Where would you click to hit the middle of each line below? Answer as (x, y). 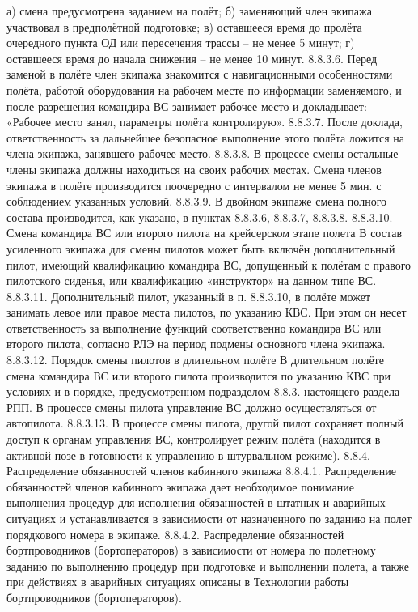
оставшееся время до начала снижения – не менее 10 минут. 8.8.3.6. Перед (192, 58)
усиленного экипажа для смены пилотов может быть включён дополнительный (201, 248)
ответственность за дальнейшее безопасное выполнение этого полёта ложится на (205, 137)
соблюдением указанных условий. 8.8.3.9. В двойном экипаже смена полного (197, 201)
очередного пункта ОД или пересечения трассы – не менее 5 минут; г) (181, 42)
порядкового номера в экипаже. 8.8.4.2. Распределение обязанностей (175, 534)
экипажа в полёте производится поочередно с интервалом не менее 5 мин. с (194, 185)
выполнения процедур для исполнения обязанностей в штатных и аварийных (196, 502)
